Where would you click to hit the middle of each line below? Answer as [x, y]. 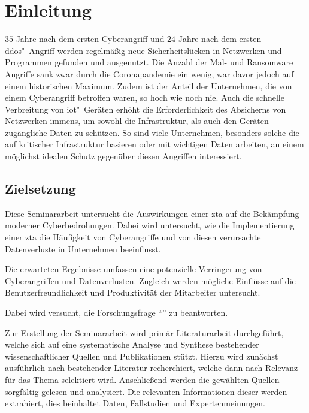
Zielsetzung [40, 189]
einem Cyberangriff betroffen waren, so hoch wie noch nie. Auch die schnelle [145, 97]
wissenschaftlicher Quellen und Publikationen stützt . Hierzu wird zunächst [142, 356]
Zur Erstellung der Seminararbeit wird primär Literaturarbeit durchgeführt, [144, 332]
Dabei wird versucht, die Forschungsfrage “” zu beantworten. [116, 313]
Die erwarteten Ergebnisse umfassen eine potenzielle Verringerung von [134, 269]
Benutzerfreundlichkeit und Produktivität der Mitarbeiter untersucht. [133, 292]
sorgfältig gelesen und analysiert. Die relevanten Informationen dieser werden [146, 391]
